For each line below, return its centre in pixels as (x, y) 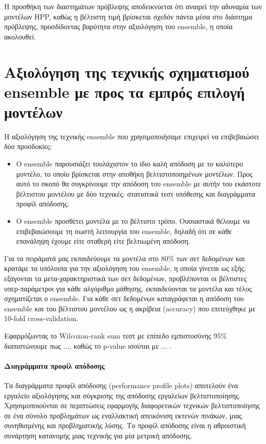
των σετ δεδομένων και (211, 258)
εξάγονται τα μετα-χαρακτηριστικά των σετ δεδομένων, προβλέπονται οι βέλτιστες (125, 278)
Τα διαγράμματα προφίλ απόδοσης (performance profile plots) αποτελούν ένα (121, 385)
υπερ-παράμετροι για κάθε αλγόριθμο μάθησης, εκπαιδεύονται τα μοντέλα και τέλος (128, 288)
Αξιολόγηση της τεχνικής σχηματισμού (127, 71)
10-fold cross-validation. (41, 318)
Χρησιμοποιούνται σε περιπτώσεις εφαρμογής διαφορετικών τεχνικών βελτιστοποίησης (132, 405)
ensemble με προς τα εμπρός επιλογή (125, 91)
